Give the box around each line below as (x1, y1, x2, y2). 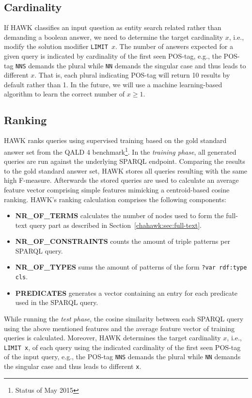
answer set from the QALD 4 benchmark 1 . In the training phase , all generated (4, 145, 236, 157)
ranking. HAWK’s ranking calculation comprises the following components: (4, 194, 226, 204)
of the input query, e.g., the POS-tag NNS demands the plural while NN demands (4, 351, 241, 362)
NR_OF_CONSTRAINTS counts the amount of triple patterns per (15, 236, 230, 246)
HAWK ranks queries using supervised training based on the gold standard (4, 135, 227, 145)
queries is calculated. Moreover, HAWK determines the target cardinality (4, 333, 221, 343)
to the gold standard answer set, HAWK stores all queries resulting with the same (4, 165, 248, 175)
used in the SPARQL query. (15, 297, 98, 307)
